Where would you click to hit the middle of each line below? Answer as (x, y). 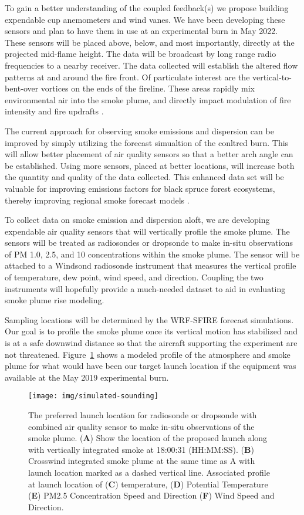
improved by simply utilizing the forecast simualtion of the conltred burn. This (147, 142)
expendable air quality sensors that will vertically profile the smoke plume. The (147, 231)
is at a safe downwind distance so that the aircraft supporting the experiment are (151, 343)
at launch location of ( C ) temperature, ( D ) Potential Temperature (148, 484)
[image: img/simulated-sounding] (93, 396)
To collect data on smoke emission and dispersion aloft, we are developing (137, 220)
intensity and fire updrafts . (54, 111)
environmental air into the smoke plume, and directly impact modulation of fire (148, 99)
